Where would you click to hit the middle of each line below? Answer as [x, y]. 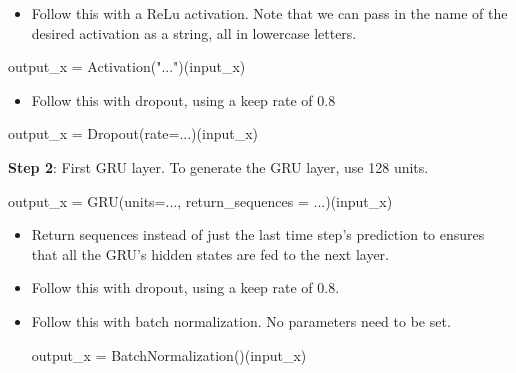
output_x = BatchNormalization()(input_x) [169, 354]
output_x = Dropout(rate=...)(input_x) [133, 133]
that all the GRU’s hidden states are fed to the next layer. [210, 253]
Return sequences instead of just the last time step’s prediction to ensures [258, 234]
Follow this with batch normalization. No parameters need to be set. [241, 320]
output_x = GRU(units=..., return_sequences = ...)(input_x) [200, 200]
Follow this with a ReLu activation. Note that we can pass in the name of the [269, 13]
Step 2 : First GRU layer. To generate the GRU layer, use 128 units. [218, 166]
